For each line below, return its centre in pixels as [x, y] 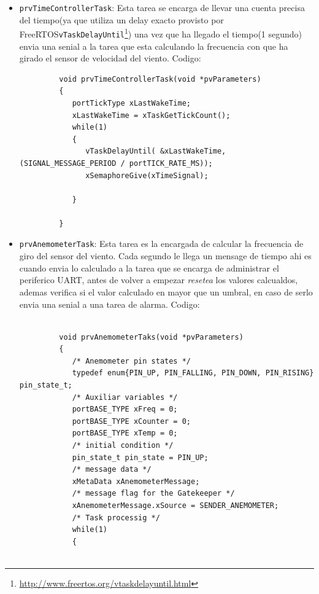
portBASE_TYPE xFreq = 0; [125, 409]
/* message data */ [112, 470]
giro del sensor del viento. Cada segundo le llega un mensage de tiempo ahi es [165, 256]
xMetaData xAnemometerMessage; [136, 481]
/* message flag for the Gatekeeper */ [153, 494]
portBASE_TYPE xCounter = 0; [131, 421]
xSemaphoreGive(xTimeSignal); [147, 175]
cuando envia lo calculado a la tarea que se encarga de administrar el [149, 268]
